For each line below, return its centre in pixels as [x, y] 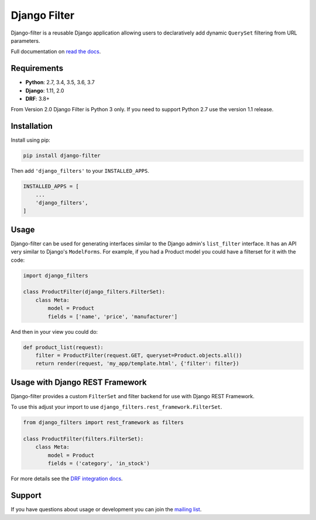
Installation [32, 126]
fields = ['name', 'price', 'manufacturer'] [113, 317]
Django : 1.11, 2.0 [45, 90]
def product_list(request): [63, 347]
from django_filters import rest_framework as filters [103, 422]
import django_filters [56, 276]
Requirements [37, 68]
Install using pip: [31, 140]
